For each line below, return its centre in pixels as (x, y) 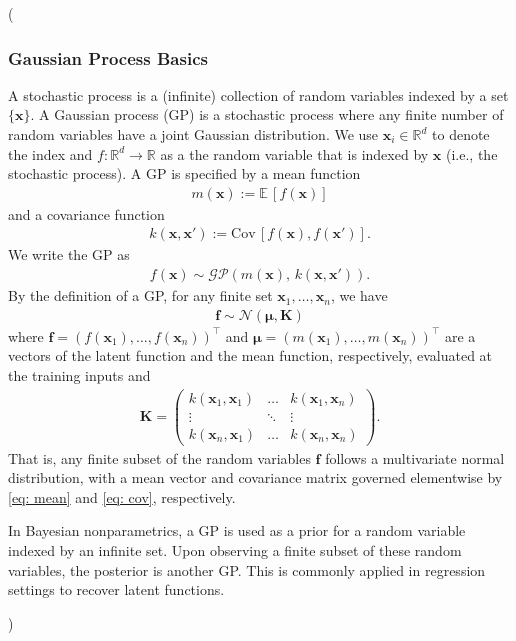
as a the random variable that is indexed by (294, 153)
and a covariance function (86, 213)
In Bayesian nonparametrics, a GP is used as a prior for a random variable (237, 530)
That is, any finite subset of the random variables (159, 457)
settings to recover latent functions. (116, 589)
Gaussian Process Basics (108, 57)
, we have (359, 295)
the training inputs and (79, 374)
